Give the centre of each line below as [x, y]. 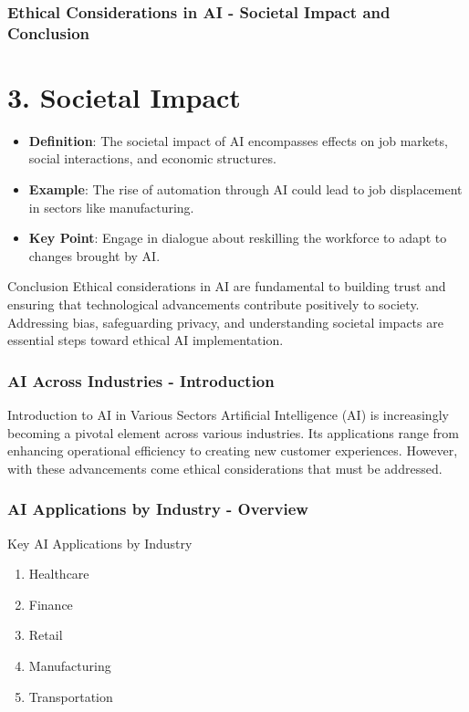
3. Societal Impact [124, 96]
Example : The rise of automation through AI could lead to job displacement [245, 189]
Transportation [71, 696]
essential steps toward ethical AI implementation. [146, 340]
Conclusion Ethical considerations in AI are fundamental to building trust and [227, 286]
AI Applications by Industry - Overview [158, 509]
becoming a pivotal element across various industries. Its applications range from [233, 432]
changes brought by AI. [94, 255]
